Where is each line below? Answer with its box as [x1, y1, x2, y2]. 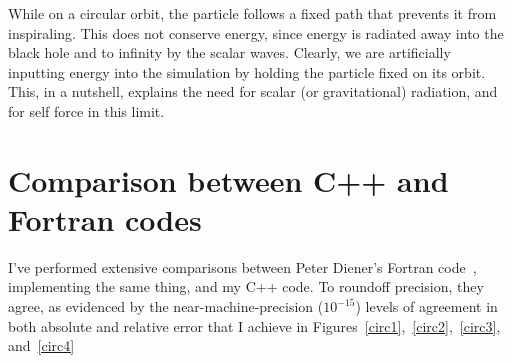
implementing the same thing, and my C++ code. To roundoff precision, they [8, 276, 484, 297]
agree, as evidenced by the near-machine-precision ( [8, 296, 324, 317]
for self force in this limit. [8, 100, 165, 121]
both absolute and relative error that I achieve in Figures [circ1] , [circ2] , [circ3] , [8, 315, 501, 336]
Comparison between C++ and [8, 159, 449, 200]
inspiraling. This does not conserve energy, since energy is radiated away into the [8, 22, 504, 43]
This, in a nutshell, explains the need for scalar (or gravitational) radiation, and [8, 81, 498, 102]
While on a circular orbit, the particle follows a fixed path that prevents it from [8, 3, 497, 23]
